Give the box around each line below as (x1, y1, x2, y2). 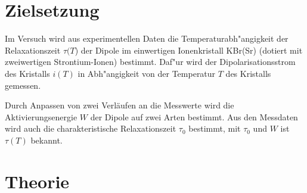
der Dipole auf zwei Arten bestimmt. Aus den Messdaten (90, 110, 298, 123)
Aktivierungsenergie (5, 110, 77, 123)
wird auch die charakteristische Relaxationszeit (5, 122, 176, 135)
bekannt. (30, 133, 63, 146)
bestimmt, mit (188, 122, 241, 135)
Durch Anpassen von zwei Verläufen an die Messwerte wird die (5, 99, 234, 111)
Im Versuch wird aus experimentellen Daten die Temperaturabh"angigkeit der (5, 32, 289, 45)
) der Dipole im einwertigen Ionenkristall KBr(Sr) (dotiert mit (75, 43, 303, 56)
